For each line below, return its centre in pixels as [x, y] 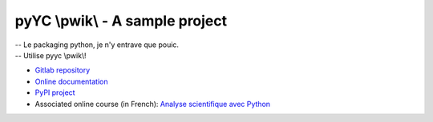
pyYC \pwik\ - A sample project [121, 21]
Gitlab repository [63, 70]
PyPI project [55, 92]
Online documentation [71, 81]
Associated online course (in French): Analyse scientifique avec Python [153, 104]
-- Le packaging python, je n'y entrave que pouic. [97, 45]
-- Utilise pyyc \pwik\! [51, 55]
